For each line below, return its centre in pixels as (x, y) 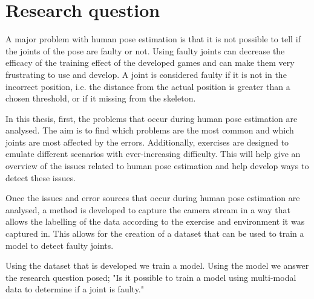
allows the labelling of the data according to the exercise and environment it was (155, 221)
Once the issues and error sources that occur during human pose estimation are (153, 198)
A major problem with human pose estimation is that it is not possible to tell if (153, 39)
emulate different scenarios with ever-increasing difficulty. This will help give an (153, 154)
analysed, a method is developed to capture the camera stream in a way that (148, 209)
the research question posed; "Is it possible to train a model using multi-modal (151, 277)
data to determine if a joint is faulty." (75, 289)
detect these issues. (41, 177)
